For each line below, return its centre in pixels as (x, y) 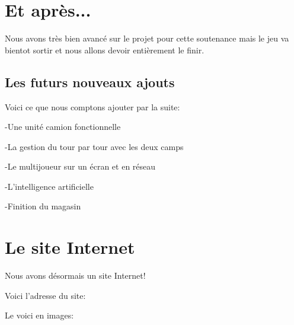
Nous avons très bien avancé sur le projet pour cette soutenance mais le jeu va (147, 38)
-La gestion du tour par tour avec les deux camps (94, 146)
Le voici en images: (39, 315)
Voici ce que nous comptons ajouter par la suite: (92, 106)
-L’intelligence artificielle (49, 186)
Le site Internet (70, 247)
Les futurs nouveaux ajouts (90, 82)
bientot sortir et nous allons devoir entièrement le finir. (105, 50)
